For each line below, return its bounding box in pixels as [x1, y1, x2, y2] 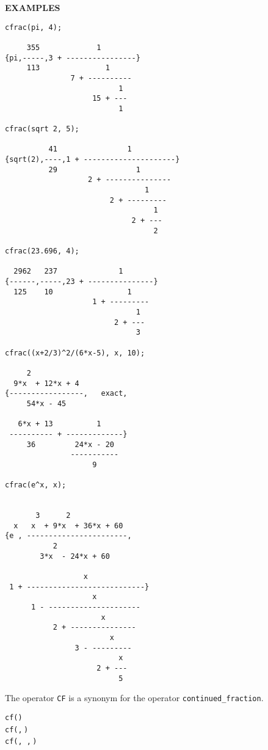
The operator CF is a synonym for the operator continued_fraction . [5, 691, 264, 704]
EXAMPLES [5, 1, 60, 13]
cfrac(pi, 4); [5, 23, 62, 32]
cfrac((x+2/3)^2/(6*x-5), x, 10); [5, 348, 145, 357]
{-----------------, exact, [5, 389, 128, 398]
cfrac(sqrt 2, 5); [5, 125, 79, 134]
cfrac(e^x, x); [5, 481, 67, 490]
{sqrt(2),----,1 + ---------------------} [5, 155, 180, 164]
